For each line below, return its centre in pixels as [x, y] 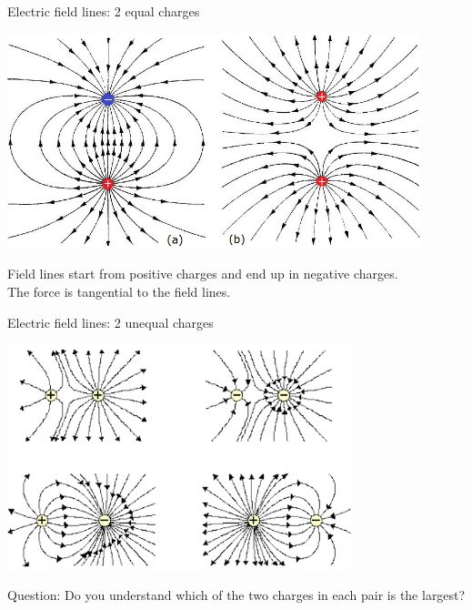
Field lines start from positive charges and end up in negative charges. [203, 274]
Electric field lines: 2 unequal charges [110, 322]
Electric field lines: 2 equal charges [104, 11]
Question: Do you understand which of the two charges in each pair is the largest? [236, 595]
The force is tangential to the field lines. [119, 291]
